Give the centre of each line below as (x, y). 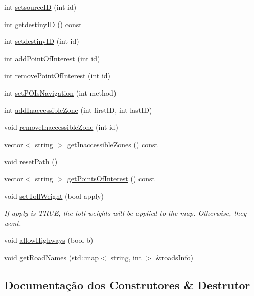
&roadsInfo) (175, 257)
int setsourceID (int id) (40, 7)
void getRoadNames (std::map (52, 257)
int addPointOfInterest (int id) (52, 58)
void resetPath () (31, 161)
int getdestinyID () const (43, 24)
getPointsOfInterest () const (111, 178)
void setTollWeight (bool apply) (54, 196)
